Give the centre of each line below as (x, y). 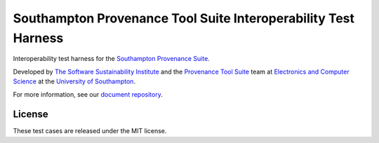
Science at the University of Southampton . (74, 81)
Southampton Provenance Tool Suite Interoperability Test (184, 18)
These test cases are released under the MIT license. (90, 131)
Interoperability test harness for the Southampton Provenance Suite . (111, 59)
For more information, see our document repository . (88, 94)
